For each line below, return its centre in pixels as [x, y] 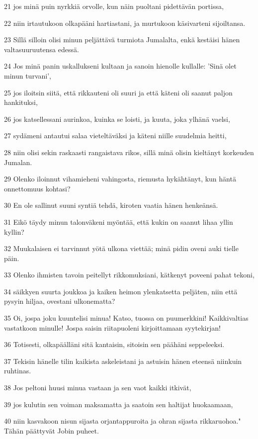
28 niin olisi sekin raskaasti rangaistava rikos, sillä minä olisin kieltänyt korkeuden [129, 152]
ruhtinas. [18, 371]
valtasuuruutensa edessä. [42, 49]
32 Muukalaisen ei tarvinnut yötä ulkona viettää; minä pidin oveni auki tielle [121, 248]
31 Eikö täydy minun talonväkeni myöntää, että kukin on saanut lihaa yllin [119, 221]
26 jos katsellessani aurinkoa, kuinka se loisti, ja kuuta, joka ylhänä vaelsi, [117, 119]
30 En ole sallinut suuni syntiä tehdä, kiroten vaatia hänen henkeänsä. [111, 205]
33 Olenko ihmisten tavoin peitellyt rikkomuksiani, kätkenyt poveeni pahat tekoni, [129, 275]
